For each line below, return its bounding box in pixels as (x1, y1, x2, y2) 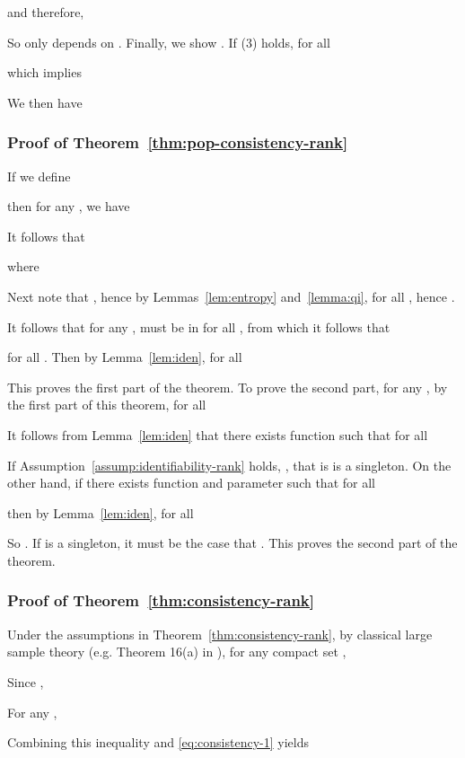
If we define (7, 166, 71, 185)
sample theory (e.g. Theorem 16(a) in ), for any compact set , (7, 642, 347, 661)
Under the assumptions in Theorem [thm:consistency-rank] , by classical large (7, 624, 433, 643)
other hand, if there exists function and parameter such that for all (7, 473, 375, 492)
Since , (7, 672, 44, 691)
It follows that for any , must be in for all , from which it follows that (7, 317, 390, 336)
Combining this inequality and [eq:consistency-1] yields (7, 733, 309, 752)
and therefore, (7, 3, 84, 21)
